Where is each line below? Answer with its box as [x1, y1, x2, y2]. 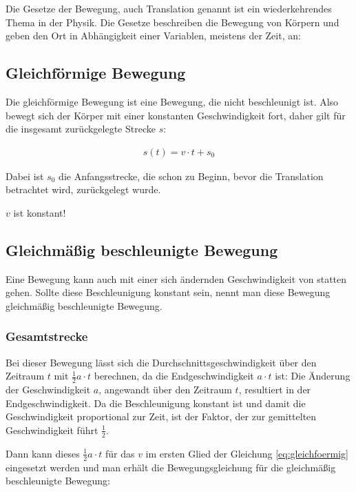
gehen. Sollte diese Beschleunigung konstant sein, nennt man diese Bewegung [6, 285, 331, 299]
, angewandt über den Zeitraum [98, 382, 232, 397]
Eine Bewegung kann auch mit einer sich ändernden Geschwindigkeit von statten [6, 271, 347, 286]
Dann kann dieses [6, 446, 80, 460]
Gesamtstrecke [6, 328, 88, 345]
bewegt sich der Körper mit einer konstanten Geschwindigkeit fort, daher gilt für [6, 108, 346, 122]
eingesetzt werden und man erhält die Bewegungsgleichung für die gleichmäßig [6, 460, 336, 474]
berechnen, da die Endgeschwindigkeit [94, 368, 254, 383]
